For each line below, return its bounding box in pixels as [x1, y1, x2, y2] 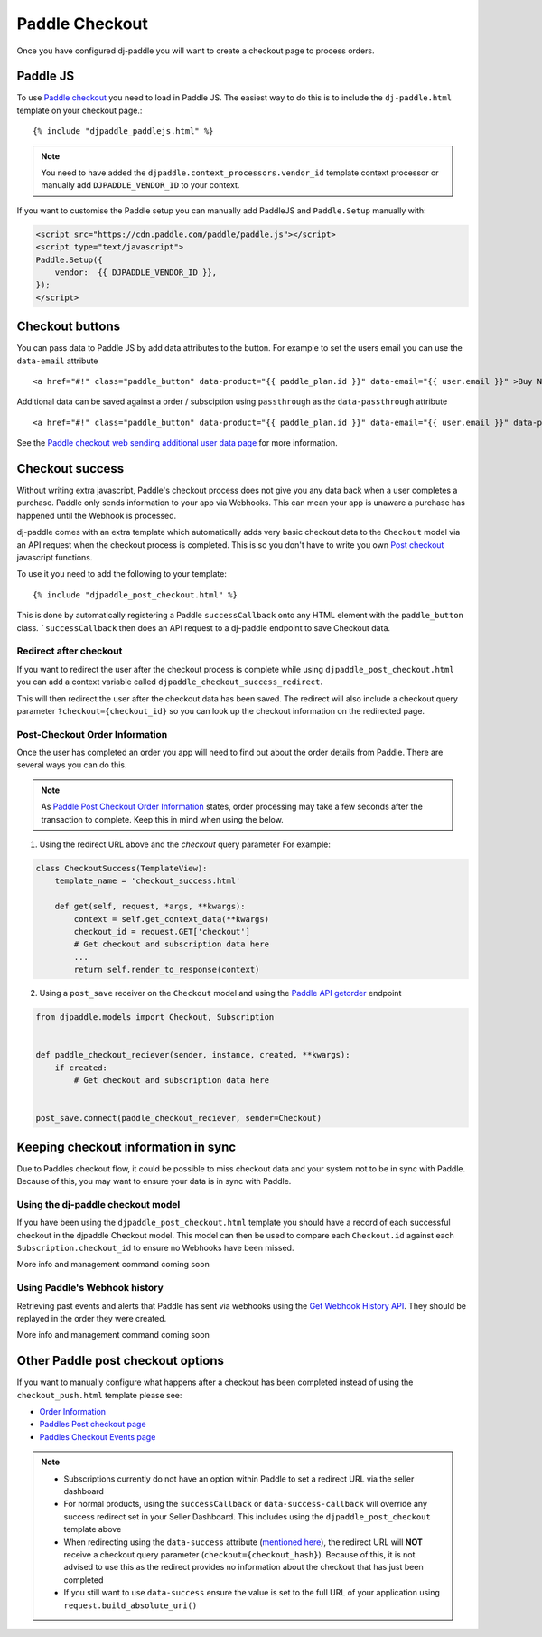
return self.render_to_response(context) [73, 964, 260, 975]
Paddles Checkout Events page [39, 1431, 156, 1442]
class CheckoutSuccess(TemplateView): [35, 863, 208, 873]
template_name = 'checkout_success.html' [54, 876, 241, 886]
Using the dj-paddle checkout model [16, 1198, 181, 1210]
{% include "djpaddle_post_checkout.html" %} [33, 589, 238, 600]
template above [63, 1524, 122, 1535]
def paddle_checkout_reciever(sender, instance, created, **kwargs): [35, 1049, 350, 1060]
